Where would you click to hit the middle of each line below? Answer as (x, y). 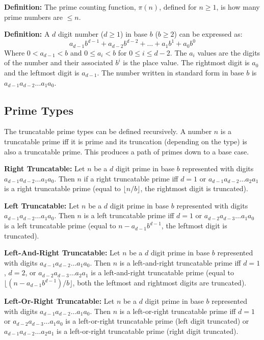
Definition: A (27, 34)
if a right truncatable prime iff (131, 178)
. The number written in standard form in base (170, 72)
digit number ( (81, 34)
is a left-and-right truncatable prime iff (180, 262)
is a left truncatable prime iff (129, 215)
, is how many (238, 7)
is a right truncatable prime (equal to (62, 188)
